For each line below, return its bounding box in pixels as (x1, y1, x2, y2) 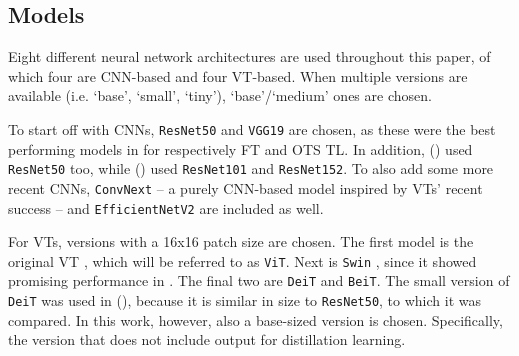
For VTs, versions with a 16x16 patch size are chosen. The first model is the (8, 231, 474, 252)
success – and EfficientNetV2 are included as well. (8, 197, 324, 218)
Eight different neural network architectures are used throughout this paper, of (8, 46, 491, 67)
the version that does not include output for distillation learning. (8, 329, 406, 350)
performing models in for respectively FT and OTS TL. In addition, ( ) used (8, 138, 473, 159)
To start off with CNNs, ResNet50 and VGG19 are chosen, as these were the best (8, 118, 496, 139)
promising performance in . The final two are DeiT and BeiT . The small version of (8, 270, 510, 291)
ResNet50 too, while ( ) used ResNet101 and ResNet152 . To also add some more (8, 158, 494, 179)
